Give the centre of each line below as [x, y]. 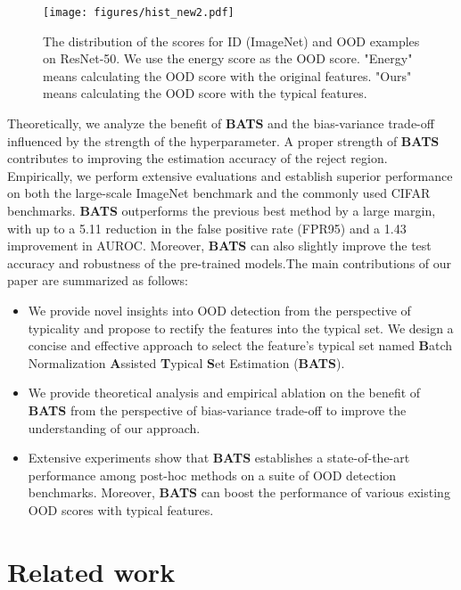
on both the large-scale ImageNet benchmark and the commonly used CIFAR [219, 193]
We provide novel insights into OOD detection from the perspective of [219, 310]
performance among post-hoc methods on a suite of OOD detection [212, 475]
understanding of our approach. [114, 427]
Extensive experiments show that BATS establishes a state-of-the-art [219, 458]
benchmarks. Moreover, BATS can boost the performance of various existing [239, 492]
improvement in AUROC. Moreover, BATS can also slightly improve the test [219, 246]
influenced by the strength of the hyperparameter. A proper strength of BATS [223, 140]
